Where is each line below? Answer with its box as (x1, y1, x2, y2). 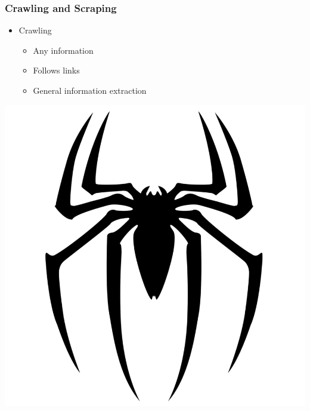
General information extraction (33, 84, 147, 96)
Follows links (33, 64, 80, 76)
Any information (33, 44, 94, 56)
